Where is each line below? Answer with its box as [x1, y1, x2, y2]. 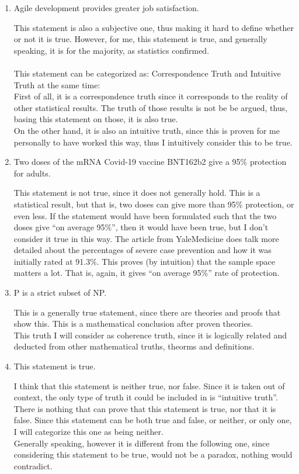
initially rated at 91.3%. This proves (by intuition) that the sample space [13, 255, 276, 267]
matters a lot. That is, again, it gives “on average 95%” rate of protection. [13, 267, 280, 279]
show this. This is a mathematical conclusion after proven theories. [13, 317, 253, 330]
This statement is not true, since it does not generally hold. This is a [13, 186, 260, 199]
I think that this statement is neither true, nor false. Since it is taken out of [13, 379, 285, 392]
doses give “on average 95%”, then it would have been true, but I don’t [13, 221, 269, 233]
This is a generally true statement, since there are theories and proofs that [13, 306, 281, 318]
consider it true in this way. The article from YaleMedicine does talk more [13, 232, 279, 244]
